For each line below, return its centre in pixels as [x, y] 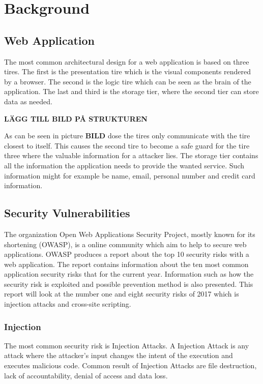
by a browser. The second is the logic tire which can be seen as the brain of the [128, 81]
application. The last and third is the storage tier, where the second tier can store [131, 91]
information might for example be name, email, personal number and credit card [130, 175]
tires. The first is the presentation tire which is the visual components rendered [127, 71]
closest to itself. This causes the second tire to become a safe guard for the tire [127, 145]
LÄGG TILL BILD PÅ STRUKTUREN [76, 118]
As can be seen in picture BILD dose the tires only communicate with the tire [127, 136]
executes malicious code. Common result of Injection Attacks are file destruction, [130, 365]
